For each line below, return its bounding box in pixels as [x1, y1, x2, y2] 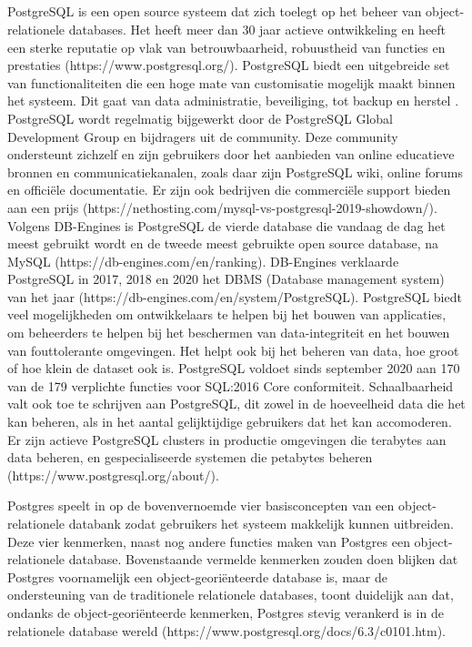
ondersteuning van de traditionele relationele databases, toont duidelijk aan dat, [7, 585, 454, 604]
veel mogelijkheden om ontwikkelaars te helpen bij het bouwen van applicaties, [7, 305, 447, 324]
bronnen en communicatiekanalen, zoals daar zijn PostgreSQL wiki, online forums [7, 162, 463, 181]
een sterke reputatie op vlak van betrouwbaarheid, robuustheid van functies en [7, 37, 446, 56]
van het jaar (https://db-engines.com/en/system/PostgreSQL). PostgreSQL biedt [7, 287, 462, 306]
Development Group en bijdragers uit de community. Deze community [7, 126, 398, 146]
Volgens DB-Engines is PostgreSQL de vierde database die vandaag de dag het [7, 216, 446, 235]
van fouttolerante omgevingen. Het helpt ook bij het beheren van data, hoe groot [7, 340, 459, 359]
